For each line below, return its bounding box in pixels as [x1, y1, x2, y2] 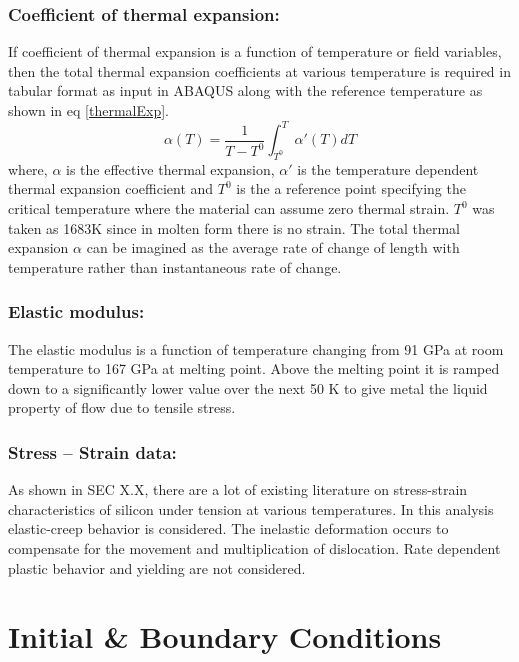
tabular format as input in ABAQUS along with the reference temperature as [8, 80, 483, 101]
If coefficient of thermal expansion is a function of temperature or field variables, [8, 41, 502, 62]
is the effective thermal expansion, [66, 158, 275, 179]
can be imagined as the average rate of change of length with [86, 237, 460, 258]
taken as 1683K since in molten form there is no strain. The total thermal [8, 217, 460, 238]
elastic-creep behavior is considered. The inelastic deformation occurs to [8, 518, 449, 539]
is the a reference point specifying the [236, 178, 466, 199]
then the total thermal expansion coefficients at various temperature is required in [8, 60, 511, 81]
